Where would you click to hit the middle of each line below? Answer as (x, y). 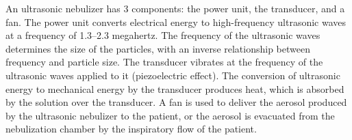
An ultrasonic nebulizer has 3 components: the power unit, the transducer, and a (175, 8)
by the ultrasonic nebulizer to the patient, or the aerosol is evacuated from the (170, 115)
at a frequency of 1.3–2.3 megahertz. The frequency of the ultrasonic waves (163, 35)
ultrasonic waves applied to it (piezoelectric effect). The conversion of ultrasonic (173, 75)
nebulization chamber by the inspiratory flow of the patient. (131, 129)
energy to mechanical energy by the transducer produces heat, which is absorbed (175, 88)
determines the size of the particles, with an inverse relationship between (158, 48)
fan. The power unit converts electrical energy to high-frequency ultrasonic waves (176, 22)
